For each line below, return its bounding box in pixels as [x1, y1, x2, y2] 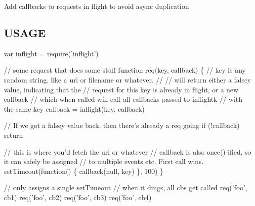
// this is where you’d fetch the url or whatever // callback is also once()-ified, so [4, 146, 251, 157]
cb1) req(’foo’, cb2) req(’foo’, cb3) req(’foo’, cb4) [4, 192, 152, 202]
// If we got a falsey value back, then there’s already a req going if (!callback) [4, 120, 240, 130]
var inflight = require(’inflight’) [4, 48, 99, 58]
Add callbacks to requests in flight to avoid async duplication [4, 1, 189, 11]
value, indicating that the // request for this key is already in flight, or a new [4, 84, 239, 94]
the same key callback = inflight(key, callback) [4, 103, 145, 114]
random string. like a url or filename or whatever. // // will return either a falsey [4, 74, 251, 84]
